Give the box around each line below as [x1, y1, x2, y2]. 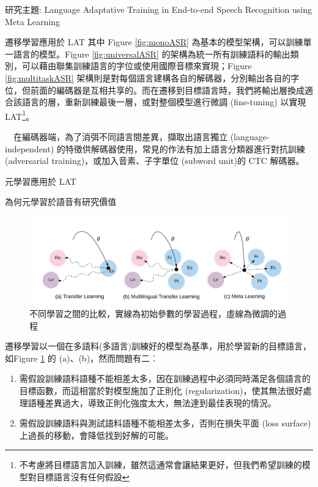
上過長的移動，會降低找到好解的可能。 [19, 428, 174, 441]
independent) [5, 142, 54, 155]
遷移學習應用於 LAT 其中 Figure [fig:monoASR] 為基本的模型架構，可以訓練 [5, 35, 303, 48]
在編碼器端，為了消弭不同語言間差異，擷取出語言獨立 [13, 130, 227, 143]
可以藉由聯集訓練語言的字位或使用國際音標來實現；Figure [21, 59, 252, 72]
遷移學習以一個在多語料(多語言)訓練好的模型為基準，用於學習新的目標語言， [5, 340, 311, 352]
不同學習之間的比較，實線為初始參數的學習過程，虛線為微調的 [29, 307, 278, 320]
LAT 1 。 [5, 108, 35, 122]
